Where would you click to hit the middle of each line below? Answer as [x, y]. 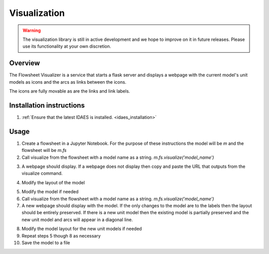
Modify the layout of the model [53, 182]
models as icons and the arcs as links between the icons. [68, 82]
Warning [32, 30]
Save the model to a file [46, 243]
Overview [25, 63]
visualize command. [42, 173]
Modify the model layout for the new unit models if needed [82, 229]
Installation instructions [47, 105]
